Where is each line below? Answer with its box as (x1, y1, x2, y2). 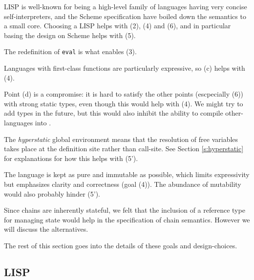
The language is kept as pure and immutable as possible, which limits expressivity (4, 169, 250, 180)
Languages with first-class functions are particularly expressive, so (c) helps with (4, 63, 245, 73)
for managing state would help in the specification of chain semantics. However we (4, 214, 250, 224)
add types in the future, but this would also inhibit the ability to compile (4, 108, 223, 118)
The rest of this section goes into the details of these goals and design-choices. (4, 240, 237, 250)
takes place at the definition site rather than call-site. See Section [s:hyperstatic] (4, 143, 244, 154)
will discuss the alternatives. (4, 224, 88, 234)
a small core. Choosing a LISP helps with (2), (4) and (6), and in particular (4, 20, 231, 31)
